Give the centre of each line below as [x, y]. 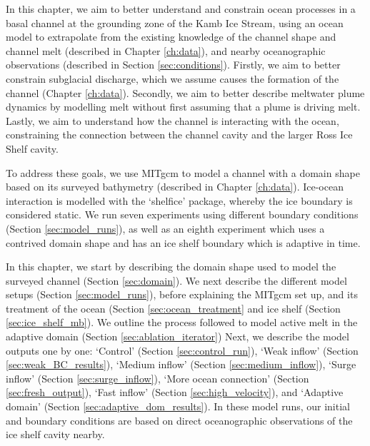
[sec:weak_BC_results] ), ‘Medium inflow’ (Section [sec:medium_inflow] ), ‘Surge [181, 364]
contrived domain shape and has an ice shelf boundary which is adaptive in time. [183, 242]
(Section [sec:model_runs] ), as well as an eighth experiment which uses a [165, 228]
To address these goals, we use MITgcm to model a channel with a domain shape [183, 172]
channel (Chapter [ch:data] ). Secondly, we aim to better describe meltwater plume [185, 92]
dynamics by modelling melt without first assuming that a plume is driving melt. [183, 107]
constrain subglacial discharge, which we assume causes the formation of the [172, 78]
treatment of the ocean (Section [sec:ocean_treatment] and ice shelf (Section [173, 308]
